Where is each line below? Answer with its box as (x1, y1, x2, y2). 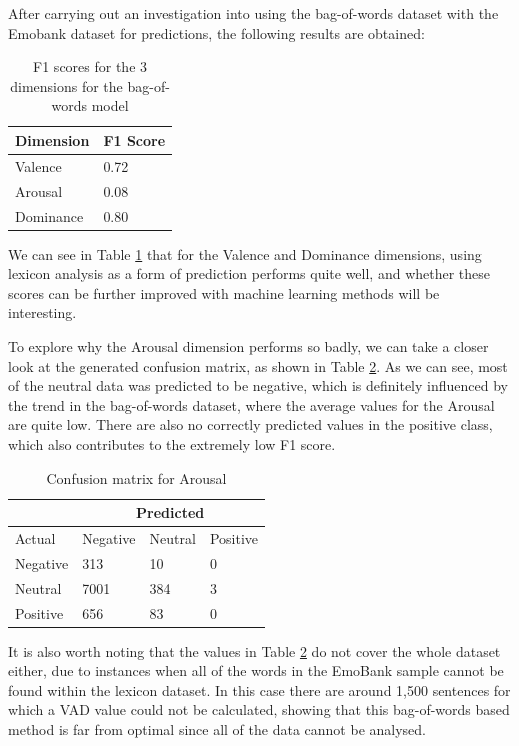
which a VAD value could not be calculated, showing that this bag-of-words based (8, 699, 510, 720)
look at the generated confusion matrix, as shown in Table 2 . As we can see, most (8, 355, 508, 376)
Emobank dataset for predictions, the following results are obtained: (8, 22, 425, 43)
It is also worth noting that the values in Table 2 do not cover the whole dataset (8, 640, 501, 661)
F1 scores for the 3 (33, 56, 148, 77)
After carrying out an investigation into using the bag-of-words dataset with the (8, 3, 499, 23)
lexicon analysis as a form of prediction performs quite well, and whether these (8, 263, 491, 284)
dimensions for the (10, 75, 123, 96)
